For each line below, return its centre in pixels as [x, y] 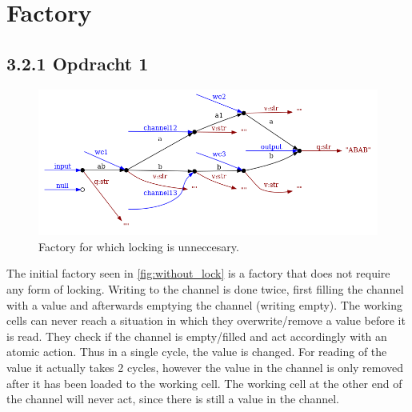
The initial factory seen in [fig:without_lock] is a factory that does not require [198, 273]
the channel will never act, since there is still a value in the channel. [173, 399]
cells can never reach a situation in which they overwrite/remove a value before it [206, 320]
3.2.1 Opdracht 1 [78, 63]
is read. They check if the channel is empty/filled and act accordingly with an [197, 336]
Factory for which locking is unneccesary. [139, 246]
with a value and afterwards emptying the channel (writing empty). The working [204, 304]
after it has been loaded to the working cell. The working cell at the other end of [204, 383]
